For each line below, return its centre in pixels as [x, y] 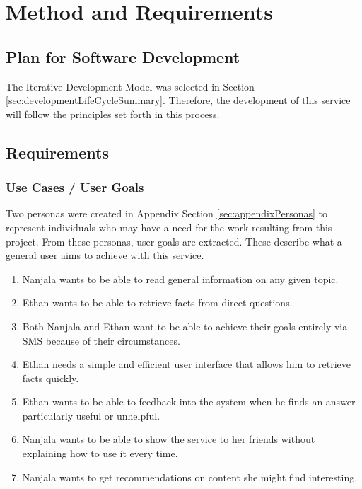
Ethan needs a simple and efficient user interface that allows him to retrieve [186, 364]
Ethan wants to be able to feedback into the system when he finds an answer [189, 402]
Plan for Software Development [123, 56]
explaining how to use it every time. [100, 453]
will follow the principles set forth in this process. [113, 114]
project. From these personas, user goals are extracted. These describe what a [174, 241]
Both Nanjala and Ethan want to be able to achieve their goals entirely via [185, 326]
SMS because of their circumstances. [101, 340]
